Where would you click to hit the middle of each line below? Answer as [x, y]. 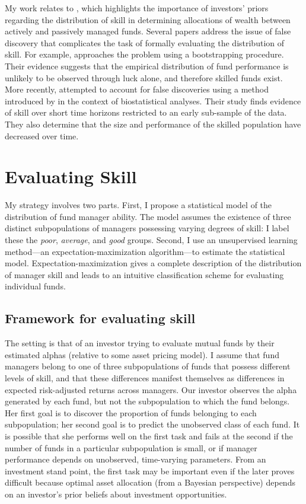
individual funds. [35, 286]
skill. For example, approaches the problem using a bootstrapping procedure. [144, 54]
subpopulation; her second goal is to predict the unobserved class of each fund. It [152, 424]
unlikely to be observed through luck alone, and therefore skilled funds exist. [144, 77]
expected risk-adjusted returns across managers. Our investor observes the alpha [151, 389]
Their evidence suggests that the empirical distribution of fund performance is [147, 66]
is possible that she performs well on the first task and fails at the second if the [149, 436]
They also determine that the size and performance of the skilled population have [153, 124]
